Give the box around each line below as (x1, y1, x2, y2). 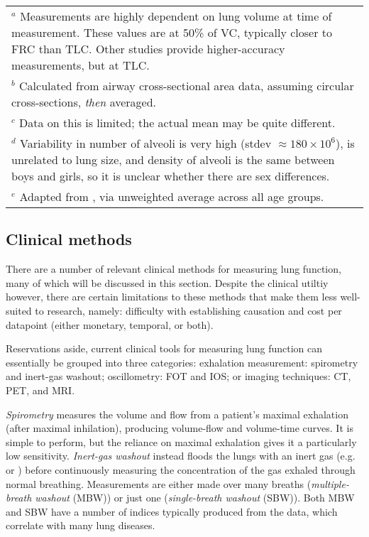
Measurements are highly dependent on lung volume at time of (20, 8, 332, 24)
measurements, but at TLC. (11, 57, 150, 73)
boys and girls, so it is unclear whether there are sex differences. (11, 168, 330, 184)
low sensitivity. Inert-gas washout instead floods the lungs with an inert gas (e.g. (6, 448, 356, 463)
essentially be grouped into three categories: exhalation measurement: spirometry (6, 354, 358, 369)
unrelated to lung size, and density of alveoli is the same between (11, 151, 335, 168)
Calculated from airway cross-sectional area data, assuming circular (19, 77, 354, 94)
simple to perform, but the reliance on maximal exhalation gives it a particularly (6, 434, 357, 449)
